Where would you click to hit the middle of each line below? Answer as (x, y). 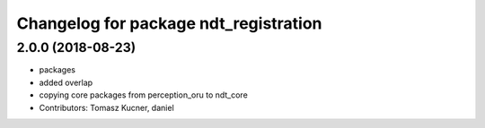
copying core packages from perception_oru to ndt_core (144, 95)
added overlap (66, 82)
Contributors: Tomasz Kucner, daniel (106, 107)
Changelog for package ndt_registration (169, 23)
